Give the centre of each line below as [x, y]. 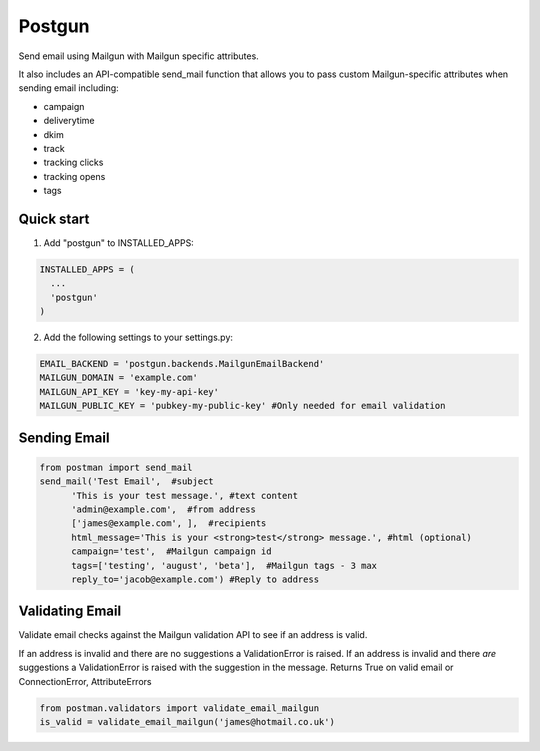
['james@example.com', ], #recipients [169, 523]
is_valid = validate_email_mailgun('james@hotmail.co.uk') [187, 722]
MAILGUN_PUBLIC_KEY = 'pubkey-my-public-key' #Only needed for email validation [242, 406]
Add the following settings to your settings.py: [138, 337]
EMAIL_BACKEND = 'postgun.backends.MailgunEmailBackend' [182, 364]
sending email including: [68, 88]
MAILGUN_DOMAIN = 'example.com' [119, 378]
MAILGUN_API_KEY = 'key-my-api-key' [129, 391]
